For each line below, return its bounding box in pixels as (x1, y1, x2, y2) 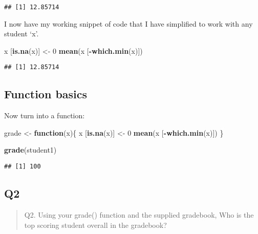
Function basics (4, 86, 88, 102)
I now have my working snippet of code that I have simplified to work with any (4, 18, 253, 29)
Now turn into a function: (4, 110, 85, 121)
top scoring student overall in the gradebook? (24, 219, 167, 230)
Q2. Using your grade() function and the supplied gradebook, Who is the (24, 209, 254, 220)
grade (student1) (4, 144, 57, 155)
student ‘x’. (4, 28, 39, 39)
